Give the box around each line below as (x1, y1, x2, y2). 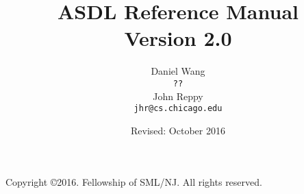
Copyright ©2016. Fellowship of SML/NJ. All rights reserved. (5, 175, 262, 189)
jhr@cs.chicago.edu (134, 104, 223, 114)
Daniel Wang (151, 64, 205, 78)
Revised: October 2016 (131, 123, 225, 137)
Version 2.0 (124, 24, 232, 52)
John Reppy (153, 88, 203, 103)
